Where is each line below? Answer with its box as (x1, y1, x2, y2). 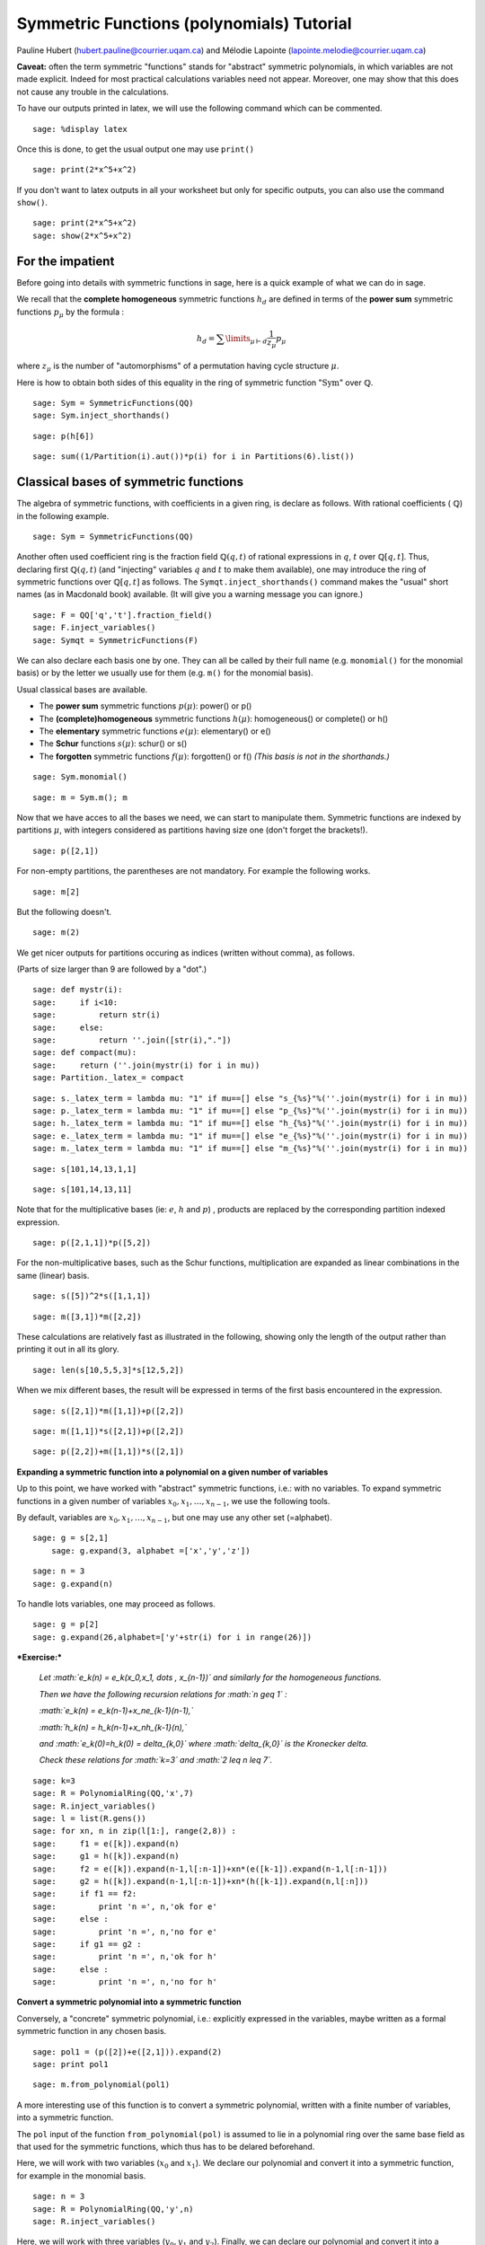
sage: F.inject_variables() (32, 622, 156, 633)
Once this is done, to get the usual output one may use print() (16, 144, 255, 154)
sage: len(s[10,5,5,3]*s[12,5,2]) (32, 1365, 184, 1375)
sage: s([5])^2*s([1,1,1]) (32, 1291, 152, 1301)
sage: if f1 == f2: (32, 1888, 137, 1899)
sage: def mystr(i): (32, 984, 123, 995)
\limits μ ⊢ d (225, 333, 268, 346)
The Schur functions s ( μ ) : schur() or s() (39, 738, 188, 749)
